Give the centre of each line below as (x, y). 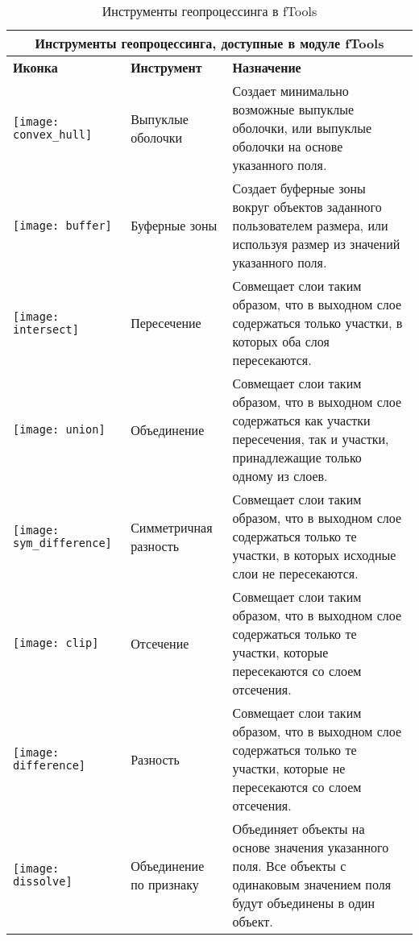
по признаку (165, 884)
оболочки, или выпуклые (302, 128)
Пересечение (166, 323)
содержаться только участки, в (317, 323)
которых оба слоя (281, 341)
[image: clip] (56, 643)
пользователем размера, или (310, 225)
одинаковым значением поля (312, 884)
